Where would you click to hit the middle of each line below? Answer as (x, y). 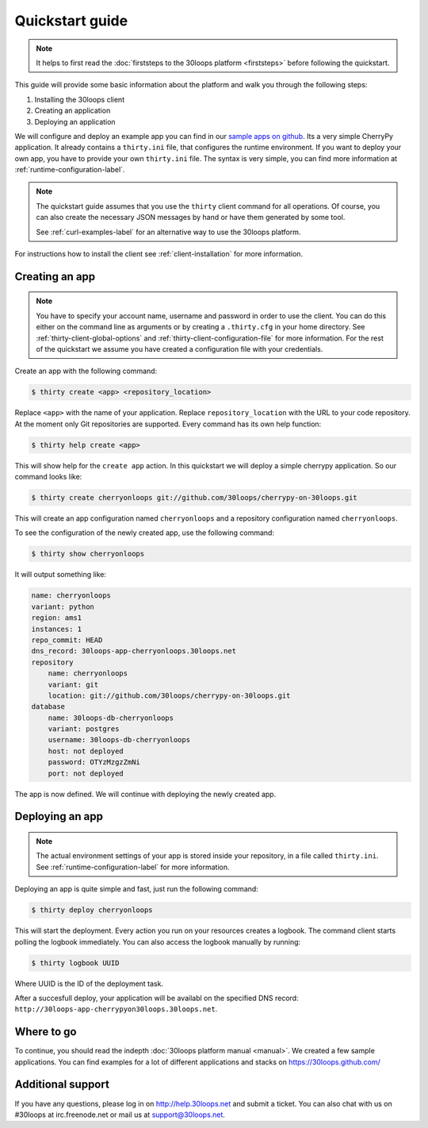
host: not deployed (86, 751)
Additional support (62, 1085)
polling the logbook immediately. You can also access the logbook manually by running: (158, 941)
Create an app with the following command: (86, 371)
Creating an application (73, 110)
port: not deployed (86, 773)
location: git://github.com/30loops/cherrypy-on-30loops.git (169, 695)
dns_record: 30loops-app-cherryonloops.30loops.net (134, 651)
